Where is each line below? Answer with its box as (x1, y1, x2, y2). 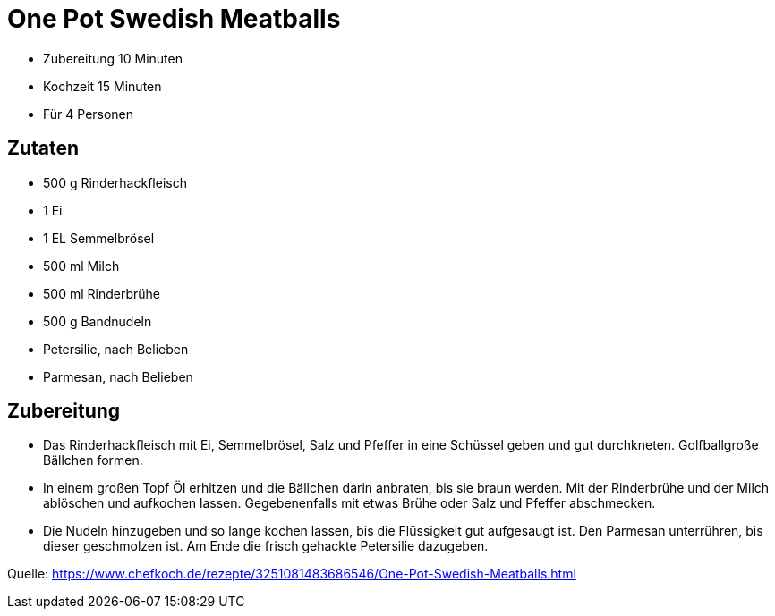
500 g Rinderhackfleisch (43, 174, 187, 190)
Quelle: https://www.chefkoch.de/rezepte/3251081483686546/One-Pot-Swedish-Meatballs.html (7, 566, 576, 582)
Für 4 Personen (43, 105, 134, 122)
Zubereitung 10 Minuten (43, 50, 183, 66)
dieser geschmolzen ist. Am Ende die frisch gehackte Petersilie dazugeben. (43, 538, 489, 554)
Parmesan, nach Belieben (43, 368, 193, 384)
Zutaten (7, 137, 80, 160)
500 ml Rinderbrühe (43, 285, 160, 301)
